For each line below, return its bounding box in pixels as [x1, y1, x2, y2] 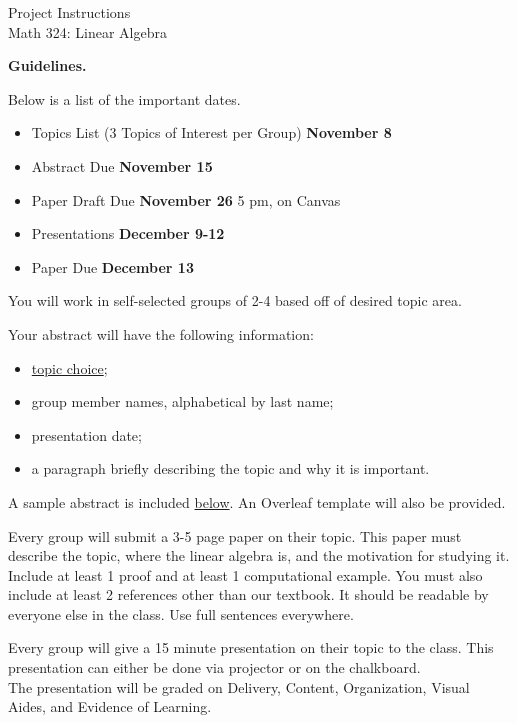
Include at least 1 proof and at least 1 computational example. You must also [8, 564, 483, 585]
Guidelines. [8, 55, 87, 76]
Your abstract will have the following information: [8, 323, 314, 344]
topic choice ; [31, 357, 108, 378]
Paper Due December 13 [31, 256, 194, 277]
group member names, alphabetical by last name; [31, 391, 334, 412]
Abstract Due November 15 [31, 155, 213, 176]
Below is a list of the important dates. [8, 88, 241, 109]
